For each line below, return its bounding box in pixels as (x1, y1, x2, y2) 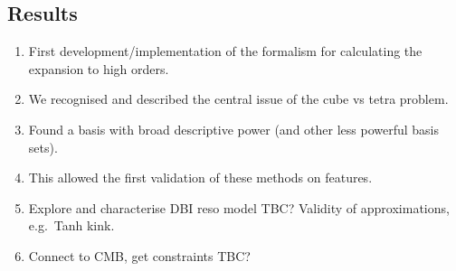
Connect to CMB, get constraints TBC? (28, 246, 251, 265)
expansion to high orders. (28, 59, 169, 78)
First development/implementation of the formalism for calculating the (28, 42, 423, 61)
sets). (28, 137, 58, 156)
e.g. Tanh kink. (28, 216, 115, 235)
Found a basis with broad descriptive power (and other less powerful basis (28, 119, 440, 138)
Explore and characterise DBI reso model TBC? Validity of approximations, (28, 198, 450, 217)
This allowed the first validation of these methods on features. (28, 168, 373, 187)
